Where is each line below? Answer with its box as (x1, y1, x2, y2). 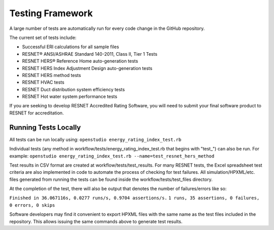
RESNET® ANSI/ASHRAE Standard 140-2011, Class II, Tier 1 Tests (22, 51, 157, 57)
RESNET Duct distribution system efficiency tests (22, 86, 125, 92)
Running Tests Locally (9, 123, 81, 132)
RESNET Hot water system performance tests (22, 94, 118, 100)
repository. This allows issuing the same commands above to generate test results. (9, 218, 183, 224)
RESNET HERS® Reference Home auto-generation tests (22, 58, 139, 64)
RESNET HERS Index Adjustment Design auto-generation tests (22, 65, 153, 71)
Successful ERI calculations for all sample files (22, 44, 119, 50)
